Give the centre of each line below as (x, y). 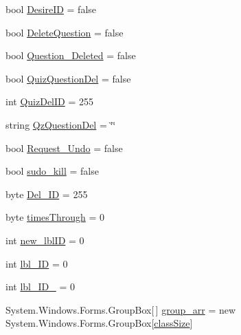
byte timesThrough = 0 (55, 217)
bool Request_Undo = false (64, 148)
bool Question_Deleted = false (71, 55)
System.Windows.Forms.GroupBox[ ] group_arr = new (121, 309)
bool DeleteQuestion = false (65, 32)
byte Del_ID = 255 (47, 194)
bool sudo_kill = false (52, 171)
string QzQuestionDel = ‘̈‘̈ (61, 124)
